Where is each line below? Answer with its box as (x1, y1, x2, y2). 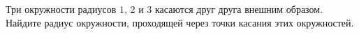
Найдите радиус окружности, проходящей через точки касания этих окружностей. (6, 15, 354, 29)
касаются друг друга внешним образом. (154, 2, 323, 16)
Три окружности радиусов (6, 2, 117, 16)
